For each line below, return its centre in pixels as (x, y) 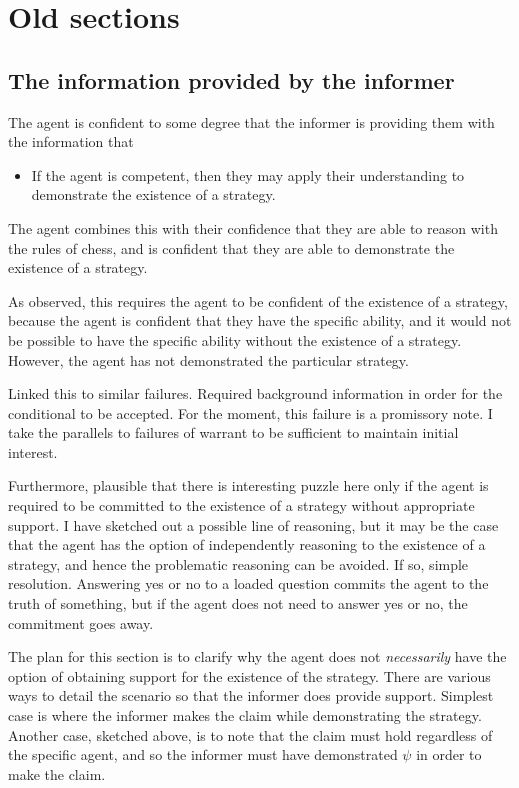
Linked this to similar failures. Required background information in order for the (255, 393)
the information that (71, 141)
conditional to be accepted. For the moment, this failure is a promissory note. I (250, 412)
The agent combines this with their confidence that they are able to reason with (253, 227)
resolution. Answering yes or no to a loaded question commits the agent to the (248, 583)
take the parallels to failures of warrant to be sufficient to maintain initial (233, 432)
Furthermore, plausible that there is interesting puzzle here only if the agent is (248, 485)
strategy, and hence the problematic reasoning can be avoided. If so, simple (238, 563)
